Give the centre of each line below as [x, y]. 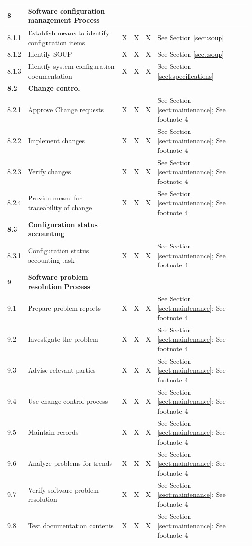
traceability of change [60, 207]
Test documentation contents [71, 525]
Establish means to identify [69, 32]
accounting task [51, 260]
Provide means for [55, 198]
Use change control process [68, 401]
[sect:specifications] [186, 75]
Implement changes [56, 141]
